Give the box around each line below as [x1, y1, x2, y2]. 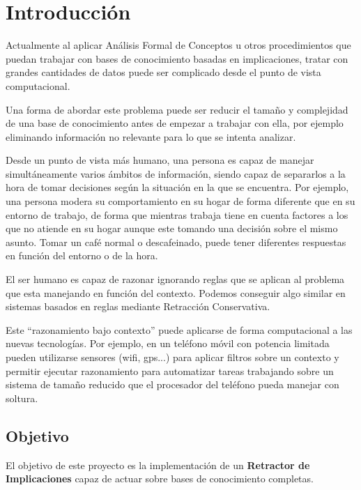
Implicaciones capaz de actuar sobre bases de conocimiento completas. [6, 471, 314, 486]
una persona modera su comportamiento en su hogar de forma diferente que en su [6, 194, 355, 208]
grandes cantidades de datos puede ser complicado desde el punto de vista [6, 65, 321, 79]
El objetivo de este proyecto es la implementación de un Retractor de [6, 457, 310, 472]
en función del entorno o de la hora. [6, 248, 158, 263]
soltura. [6, 390, 38, 405]
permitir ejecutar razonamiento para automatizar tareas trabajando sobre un [6, 363, 334, 378]
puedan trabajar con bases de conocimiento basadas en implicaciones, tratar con [6, 51, 348, 66]
